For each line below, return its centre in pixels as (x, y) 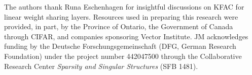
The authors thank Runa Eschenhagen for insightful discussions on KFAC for (124, 7)
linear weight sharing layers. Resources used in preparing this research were (121, 16)
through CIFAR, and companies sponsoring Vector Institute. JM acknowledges (126, 36)
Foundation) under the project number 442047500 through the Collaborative (123, 56)
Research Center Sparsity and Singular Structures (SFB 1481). (101, 66)
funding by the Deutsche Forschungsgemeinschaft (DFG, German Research (120, 46)
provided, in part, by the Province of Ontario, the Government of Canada (119, 26)
